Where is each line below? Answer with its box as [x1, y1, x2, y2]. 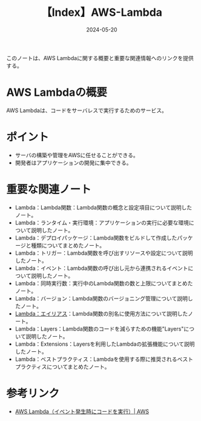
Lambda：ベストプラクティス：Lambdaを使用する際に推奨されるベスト [15, 355, 194, 363]
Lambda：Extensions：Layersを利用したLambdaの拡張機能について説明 [15, 340, 195, 348]
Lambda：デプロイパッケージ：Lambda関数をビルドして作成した [15, 234, 177, 241]
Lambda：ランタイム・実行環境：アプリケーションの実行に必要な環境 [15, 219, 189, 226]
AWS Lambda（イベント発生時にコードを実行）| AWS [15, 408, 150, 415]
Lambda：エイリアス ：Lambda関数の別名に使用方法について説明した [15, 310, 188, 317]
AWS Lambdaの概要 [6, 86, 107, 99]
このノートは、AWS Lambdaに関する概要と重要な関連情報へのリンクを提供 [6, 54, 194, 61]
